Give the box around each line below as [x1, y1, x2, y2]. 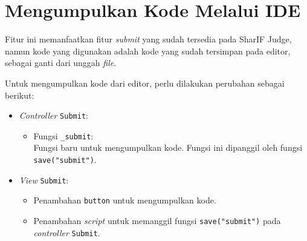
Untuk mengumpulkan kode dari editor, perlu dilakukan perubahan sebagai [5, 76, 285, 89]
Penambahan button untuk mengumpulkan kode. [33, 194, 216, 206]
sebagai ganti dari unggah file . [5, 56, 117, 69]
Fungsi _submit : [33, 129, 94, 142]
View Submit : [19, 173, 69, 186]
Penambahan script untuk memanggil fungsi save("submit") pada [33, 214, 281, 226]
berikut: [5, 88, 34, 101]
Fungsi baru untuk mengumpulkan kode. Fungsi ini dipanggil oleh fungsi [33, 141, 303, 154]
